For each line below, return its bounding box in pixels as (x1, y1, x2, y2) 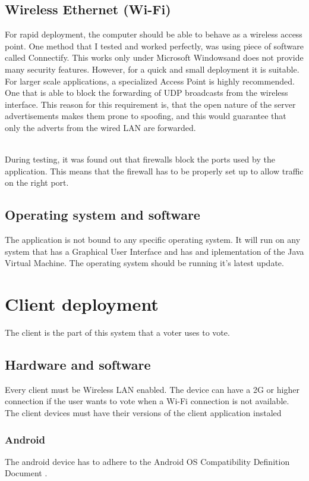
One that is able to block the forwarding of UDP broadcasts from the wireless (5, 86, 288, 99)
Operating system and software (5, 205, 200, 224)
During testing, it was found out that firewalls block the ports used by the (5, 153, 275, 165)
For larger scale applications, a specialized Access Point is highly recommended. (5, 74, 295, 87)
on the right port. (5, 176, 69, 189)
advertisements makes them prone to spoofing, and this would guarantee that (5, 110, 286, 122)
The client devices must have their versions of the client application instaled (5, 407, 282, 419)
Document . (5, 467, 48, 479)
